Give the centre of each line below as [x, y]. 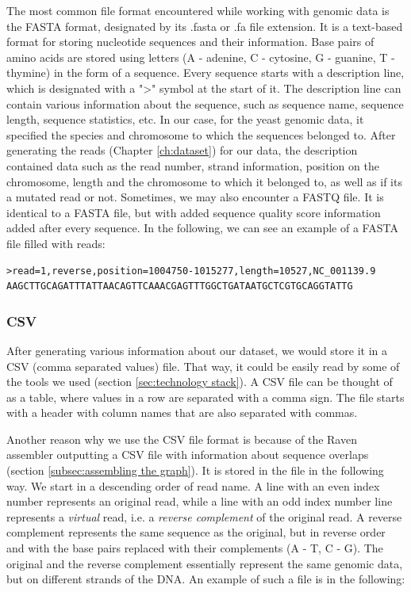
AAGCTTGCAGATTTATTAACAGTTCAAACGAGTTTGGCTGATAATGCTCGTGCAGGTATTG [180, 286]
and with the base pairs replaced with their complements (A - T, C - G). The [195, 548]
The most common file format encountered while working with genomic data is [198, 10]
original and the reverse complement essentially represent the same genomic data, [205, 563]
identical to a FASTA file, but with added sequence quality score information [194, 212]
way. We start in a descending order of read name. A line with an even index [193, 485]
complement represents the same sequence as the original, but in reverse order [196, 532]
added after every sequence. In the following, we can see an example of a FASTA [202, 228]
